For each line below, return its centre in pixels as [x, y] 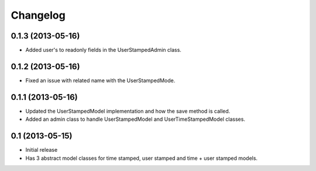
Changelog [38, 15]
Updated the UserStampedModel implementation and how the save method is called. [128, 111]
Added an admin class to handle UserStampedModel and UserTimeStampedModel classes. [135, 119]
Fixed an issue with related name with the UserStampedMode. [100, 80]
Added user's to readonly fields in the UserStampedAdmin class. [103, 50]
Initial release [42, 150]
